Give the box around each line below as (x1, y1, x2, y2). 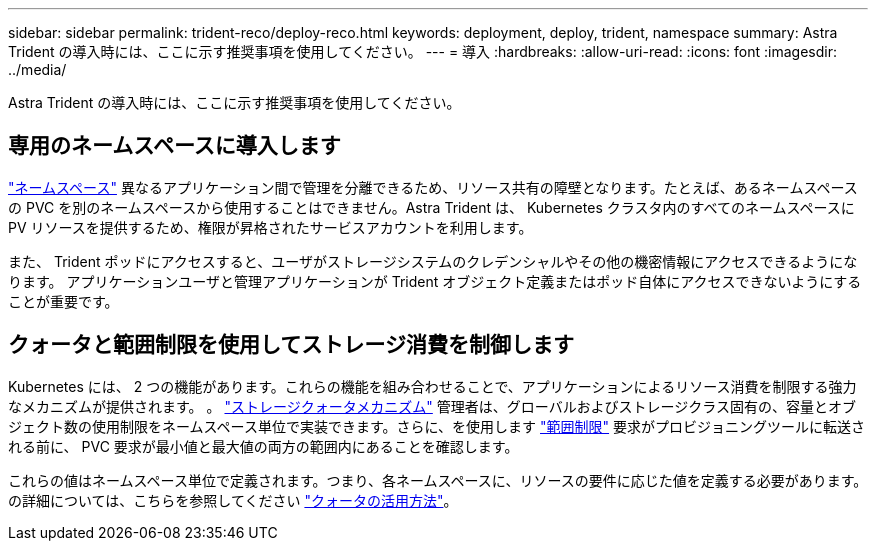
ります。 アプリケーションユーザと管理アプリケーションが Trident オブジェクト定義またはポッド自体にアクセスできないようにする (8, 272, 862, 290)
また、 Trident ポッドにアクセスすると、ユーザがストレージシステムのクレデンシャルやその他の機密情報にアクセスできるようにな (8, 252, 858, 270)
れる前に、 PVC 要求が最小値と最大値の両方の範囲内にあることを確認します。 (8, 437, 519, 455)
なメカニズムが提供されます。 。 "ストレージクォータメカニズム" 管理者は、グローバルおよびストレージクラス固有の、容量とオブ (8, 397, 857, 415)
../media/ (8, 61, 67, 78)
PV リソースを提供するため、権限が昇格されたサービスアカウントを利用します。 (8, 218, 533, 236)
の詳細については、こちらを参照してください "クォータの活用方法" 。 (8, 491, 458, 509)
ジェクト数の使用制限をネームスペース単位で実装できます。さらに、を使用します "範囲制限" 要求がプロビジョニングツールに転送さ (8, 417, 865, 435)
